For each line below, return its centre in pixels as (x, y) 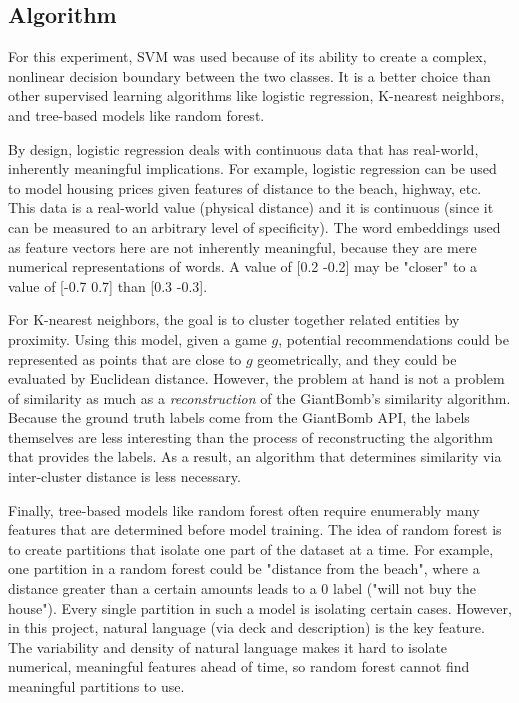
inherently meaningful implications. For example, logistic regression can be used (252, 168)
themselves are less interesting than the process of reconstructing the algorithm (250, 436)
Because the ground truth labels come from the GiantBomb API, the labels (239, 417)
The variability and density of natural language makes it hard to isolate (228, 646)
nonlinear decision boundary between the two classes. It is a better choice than (249, 75)
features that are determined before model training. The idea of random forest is (255, 529)
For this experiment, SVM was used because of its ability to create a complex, (247, 56)
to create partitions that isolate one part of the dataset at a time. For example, (251, 548)
